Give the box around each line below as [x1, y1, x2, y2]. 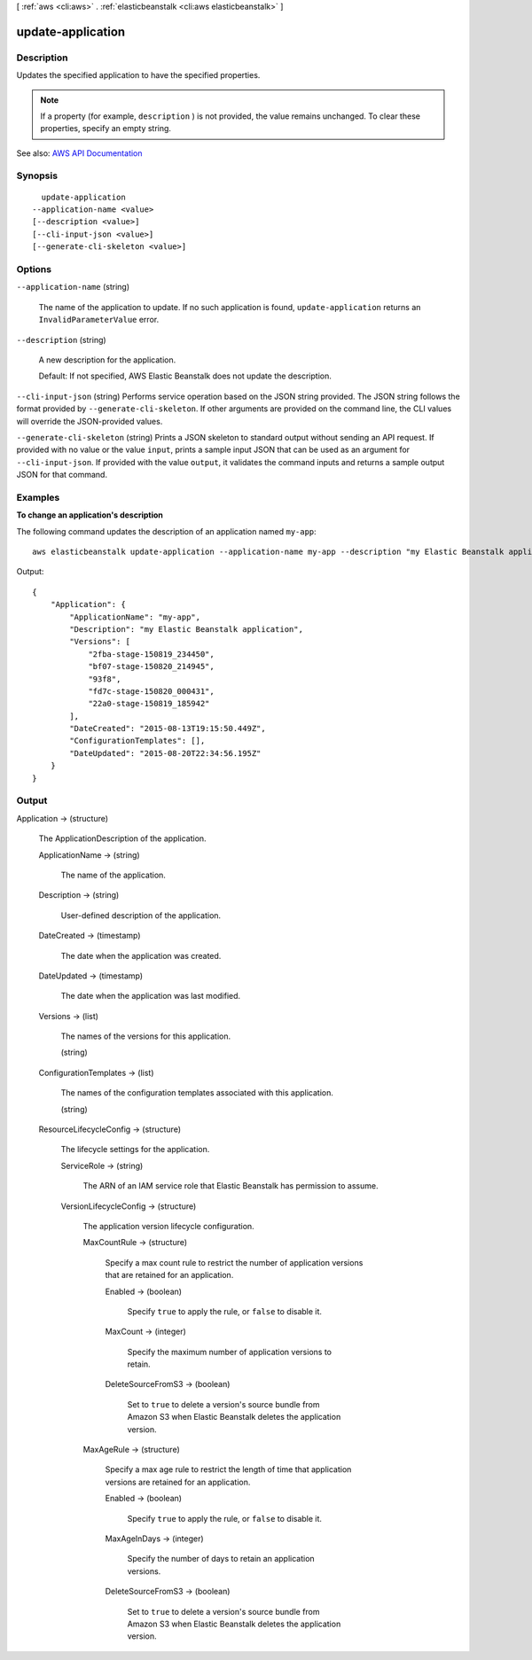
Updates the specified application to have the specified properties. [16, 70, 261, 81]
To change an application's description [16, 510, 164, 520]
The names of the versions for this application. [60, 1031, 231, 1041]
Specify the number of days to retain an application [127, 1554, 315, 1564]
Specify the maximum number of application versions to [127, 1346, 332, 1357]
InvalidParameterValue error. [38, 315, 160, 325]
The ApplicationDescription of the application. [38, 833, 207, 844]
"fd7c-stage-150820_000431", [88, 686, 215, 696]
